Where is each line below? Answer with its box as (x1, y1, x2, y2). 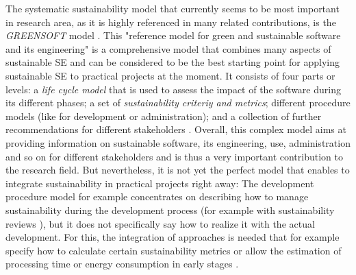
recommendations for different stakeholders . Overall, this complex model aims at (5, 122, 346, 136)
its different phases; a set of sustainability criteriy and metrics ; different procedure (5, 95, 351, 110)
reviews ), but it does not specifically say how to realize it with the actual (5, 216, 315, 230)
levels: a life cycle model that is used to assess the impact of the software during (5, 82, 341, 96)
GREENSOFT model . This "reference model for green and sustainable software (5, 28, 341, 43)
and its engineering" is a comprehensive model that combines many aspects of (5, 41, 331, 56)
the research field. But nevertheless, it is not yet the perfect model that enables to (5, 163, 350, 177)
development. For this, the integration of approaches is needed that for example (5, 230, 340, 244)
